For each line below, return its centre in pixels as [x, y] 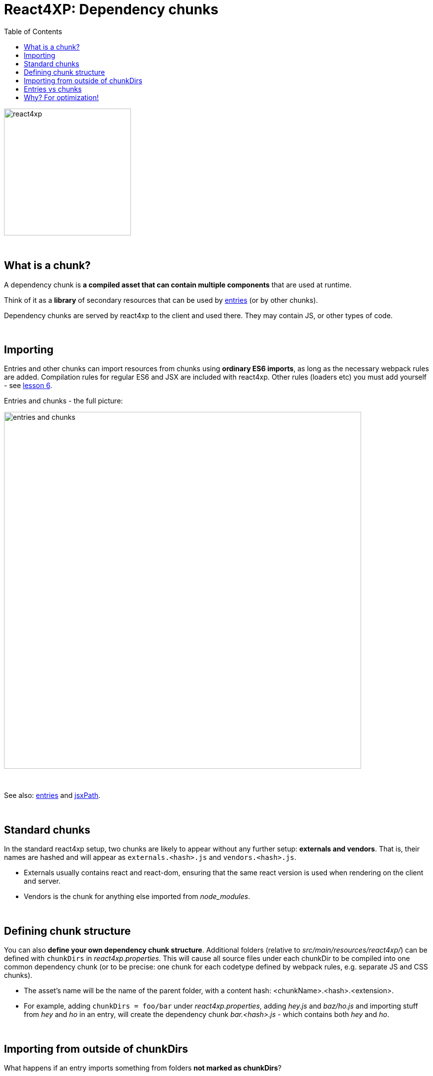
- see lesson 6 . [28, 386]
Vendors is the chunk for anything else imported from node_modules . [137, 897]
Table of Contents [33, 31]
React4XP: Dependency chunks [111, 9]
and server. [42, 881]
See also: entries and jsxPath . [52, 795]
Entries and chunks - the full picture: [63, 401]
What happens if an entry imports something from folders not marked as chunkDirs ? [143, 1068]
